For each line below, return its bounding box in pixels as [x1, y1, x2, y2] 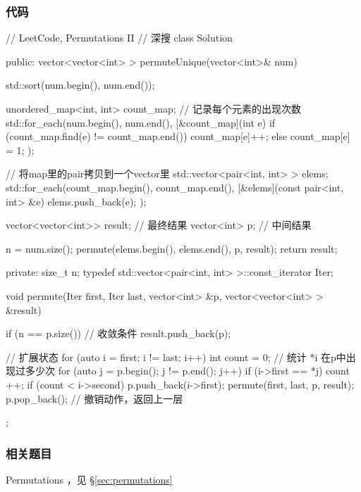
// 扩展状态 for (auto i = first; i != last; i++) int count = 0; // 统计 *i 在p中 [6, 349, 346, 364]
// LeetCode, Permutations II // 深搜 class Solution [6, 30, 233, 45]
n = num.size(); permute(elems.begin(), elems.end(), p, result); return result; [6, 241, 338, 256]
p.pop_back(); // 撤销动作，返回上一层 [6, 391, 183, 405]
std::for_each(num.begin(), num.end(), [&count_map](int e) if [6, 115, 276, 130]
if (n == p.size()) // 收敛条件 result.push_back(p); [6, 326, 231, 341]
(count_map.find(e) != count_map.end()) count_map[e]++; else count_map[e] [6, 129, 350, 144]
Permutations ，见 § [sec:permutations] [6, 472, 173, 486]
